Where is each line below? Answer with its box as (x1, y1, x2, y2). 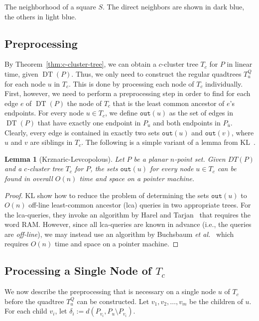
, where (231, 127, 254, 137)
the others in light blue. (4, 11, 77, 21)
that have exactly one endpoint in (37, 117, 141, 127)
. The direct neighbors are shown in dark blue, (103, 1, 245, 11)
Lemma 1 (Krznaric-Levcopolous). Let (4, 153, 125, 164)
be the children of (189, 296, 243, 306)
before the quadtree (4, 296, 64, 306)
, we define (105, 107, 137, 118)
